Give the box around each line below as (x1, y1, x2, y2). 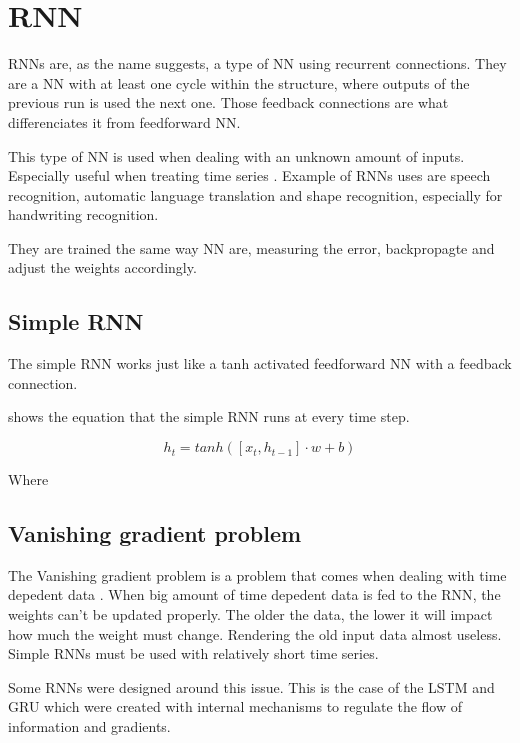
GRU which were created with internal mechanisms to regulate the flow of (8, 696, 462, 717)
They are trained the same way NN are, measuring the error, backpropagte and (8, 237, 495, 258)
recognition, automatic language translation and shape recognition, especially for (8, 184, 503, 205)
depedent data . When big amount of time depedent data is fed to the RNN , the (8, 584, 501, 605)
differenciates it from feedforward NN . (8, 111, 241, 132)
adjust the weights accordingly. (8, 257, 197, 278)
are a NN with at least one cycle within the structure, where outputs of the (8, 72, 470, 93)
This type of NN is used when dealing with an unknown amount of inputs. (8, 145, 465, 166)
